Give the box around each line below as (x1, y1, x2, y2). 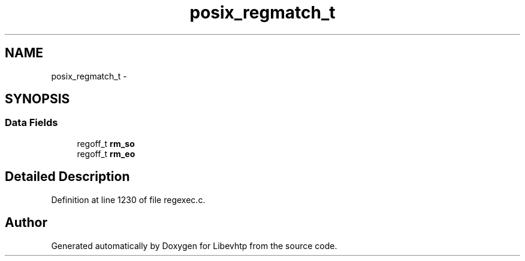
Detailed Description (5, 169, 130, 185)
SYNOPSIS (5, 91, 70, 107)
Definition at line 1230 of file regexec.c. (51, 194, 206, 205)
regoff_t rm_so (77, 138, 135, 149)
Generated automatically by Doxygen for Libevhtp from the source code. (51, 240, 337, 251)
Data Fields (5, 116, 58, 129)
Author (5, 215, 47, 231)
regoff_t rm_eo (77, 148, 135, 159)
